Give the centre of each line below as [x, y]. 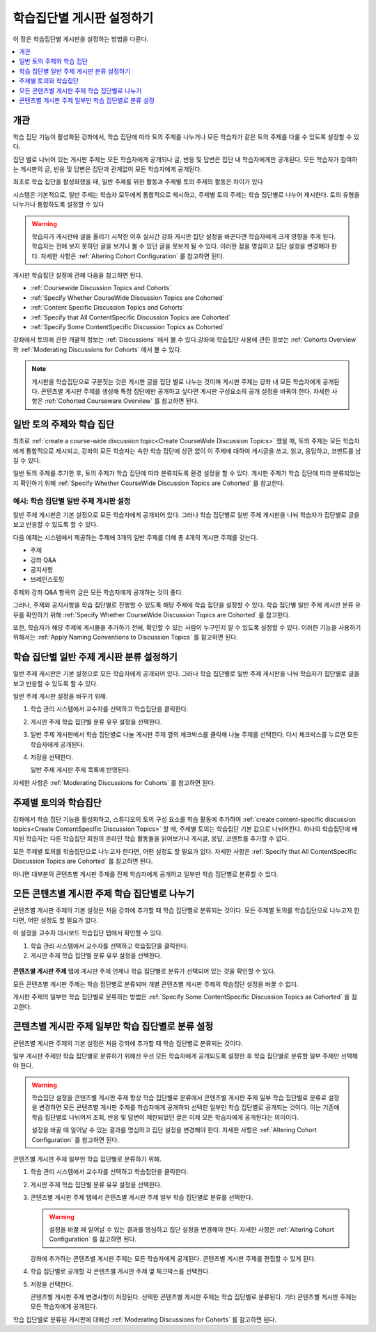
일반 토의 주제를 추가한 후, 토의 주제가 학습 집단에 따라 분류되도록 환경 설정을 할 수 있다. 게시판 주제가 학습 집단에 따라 [172, 473]
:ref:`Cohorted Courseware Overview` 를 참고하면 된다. [122, 401]
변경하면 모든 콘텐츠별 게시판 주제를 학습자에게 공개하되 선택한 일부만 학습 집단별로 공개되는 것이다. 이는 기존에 [189, 1107]
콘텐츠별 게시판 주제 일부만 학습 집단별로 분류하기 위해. [87, 1159]
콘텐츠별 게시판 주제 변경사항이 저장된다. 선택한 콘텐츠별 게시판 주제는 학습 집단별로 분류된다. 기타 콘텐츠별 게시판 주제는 [194, 1297]
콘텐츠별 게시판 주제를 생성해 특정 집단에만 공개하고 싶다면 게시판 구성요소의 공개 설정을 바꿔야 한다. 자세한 [186, 391]
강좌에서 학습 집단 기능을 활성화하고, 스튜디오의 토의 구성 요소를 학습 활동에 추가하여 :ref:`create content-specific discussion [185, 819]
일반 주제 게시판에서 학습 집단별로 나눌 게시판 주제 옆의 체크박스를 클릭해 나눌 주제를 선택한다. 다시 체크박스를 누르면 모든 [194, 735]
